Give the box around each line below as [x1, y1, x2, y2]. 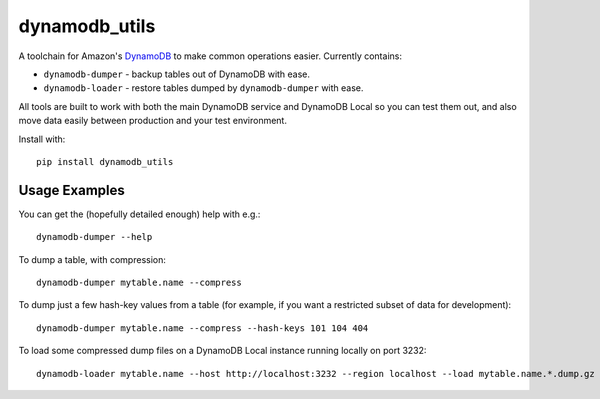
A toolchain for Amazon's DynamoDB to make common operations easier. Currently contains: [18, 50, 402, 62]
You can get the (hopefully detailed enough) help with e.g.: [18, 208, 261, 220]
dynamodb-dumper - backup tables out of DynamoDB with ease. [43, 68, 310, 80]
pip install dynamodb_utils [36, 156, 174, 167]
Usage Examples [18, 181, 125, 199]
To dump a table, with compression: [18, 253, 167, 265]
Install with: [18, 133, 66, 145]
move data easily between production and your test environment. [18, 115, 287, 127]
